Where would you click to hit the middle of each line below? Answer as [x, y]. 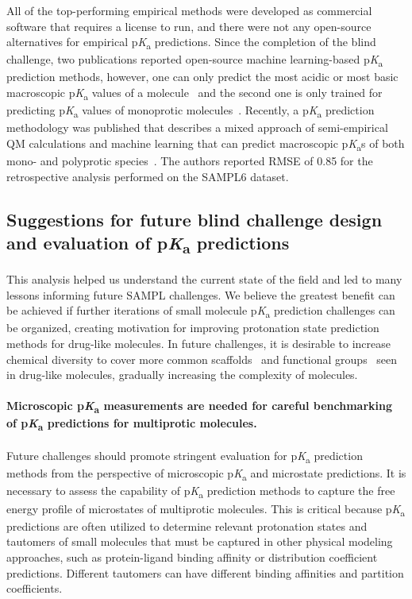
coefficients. [35, 588]
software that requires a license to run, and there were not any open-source [189, 26]
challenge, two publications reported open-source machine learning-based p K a [195, 60]
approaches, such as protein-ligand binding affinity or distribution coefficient [192, 556]
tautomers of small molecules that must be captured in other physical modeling [200, 541]
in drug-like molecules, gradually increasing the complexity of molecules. [182, 375]
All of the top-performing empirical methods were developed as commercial [189, 10]
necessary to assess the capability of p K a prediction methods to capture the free [201, 492]
